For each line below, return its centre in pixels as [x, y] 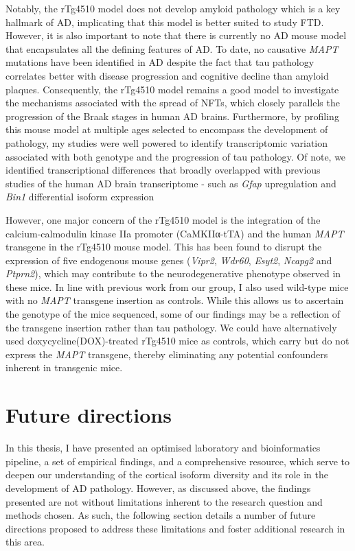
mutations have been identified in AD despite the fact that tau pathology [160, 62]
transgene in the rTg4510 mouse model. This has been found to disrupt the [164, 247]
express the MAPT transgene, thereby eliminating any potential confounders [167, 354]
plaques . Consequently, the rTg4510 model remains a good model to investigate [172, 89]
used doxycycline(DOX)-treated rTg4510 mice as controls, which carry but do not [177, 341]
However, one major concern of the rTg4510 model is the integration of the [163, 219]
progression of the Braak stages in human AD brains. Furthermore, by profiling [172, 116]
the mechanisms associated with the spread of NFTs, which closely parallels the [173, 103]
